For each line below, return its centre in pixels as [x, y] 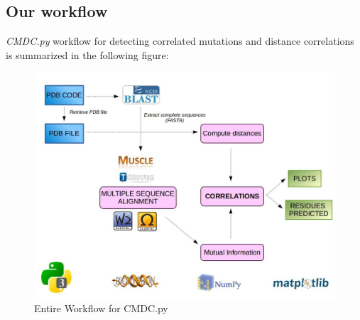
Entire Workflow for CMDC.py [101, 308]
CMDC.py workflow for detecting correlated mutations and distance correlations [180, 41]
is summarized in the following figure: [87, 54]
